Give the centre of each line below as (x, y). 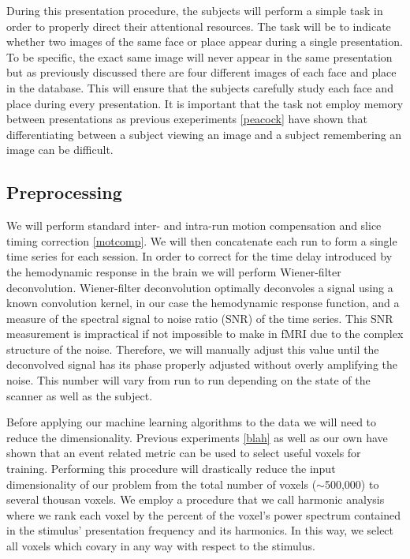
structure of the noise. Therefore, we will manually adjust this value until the (193, 349)
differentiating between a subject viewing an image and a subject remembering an (204, 134)
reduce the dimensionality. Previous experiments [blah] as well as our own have (197, 437)
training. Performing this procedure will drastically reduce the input (171, 469)
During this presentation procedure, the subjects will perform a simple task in (195, 10)
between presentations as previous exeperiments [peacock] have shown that (187, 119)
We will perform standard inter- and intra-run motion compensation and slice (194, 225)
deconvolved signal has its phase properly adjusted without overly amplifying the (202, 364)
